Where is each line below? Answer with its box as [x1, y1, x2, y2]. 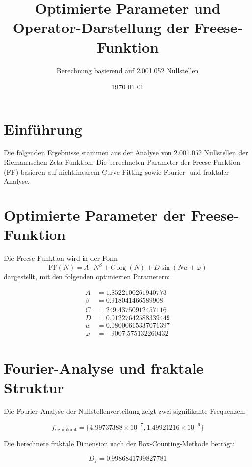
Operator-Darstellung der [12, 17, 189, 37]
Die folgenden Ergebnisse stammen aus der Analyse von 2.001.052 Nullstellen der [4, 147, 248, 157]
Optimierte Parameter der [4, 205, 186, 225]
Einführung [4, 118, 82, 139]
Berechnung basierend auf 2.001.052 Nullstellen [56, 65, 199, 75]
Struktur [4, 377, 64, 397]
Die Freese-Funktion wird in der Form [4, 253, 118, 263]
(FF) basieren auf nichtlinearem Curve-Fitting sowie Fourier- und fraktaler [4, 166, 229, 176]
